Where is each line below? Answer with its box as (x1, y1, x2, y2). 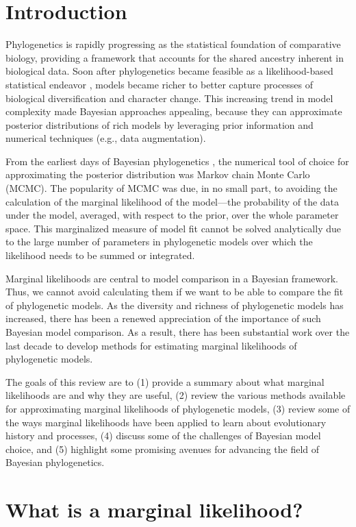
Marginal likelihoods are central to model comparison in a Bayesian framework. (5, 271, 338, 285)
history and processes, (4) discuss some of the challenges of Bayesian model (5, 428, 321, 443)
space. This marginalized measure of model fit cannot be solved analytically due (5, 221, 341, 235)
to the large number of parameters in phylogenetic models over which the (5, 234, 313, 249)
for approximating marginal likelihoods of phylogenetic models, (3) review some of (5, 401, 351, 415)
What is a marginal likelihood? (5, 495, 303, 524)
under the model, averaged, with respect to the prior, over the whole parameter (5, 208, 339, 222)
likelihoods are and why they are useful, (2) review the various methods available (5, 388, 346, 402)
